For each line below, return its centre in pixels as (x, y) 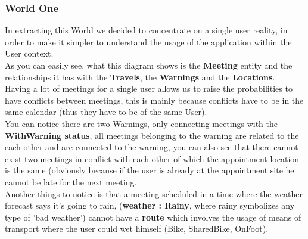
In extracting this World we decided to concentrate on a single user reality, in (146, 30)
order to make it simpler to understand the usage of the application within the (148, 41)
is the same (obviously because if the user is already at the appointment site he (150, 170)
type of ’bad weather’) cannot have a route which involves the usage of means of (153, 217)
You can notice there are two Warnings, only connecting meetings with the (141, 123)
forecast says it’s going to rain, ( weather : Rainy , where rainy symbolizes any (150, 205)
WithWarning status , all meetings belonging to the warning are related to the (152, 135)
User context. (29, 53)
